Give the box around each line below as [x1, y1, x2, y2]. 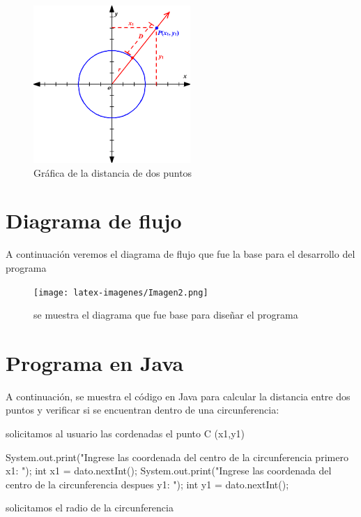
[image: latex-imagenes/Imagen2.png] [33, 287, 208, 298]
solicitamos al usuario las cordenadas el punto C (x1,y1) [6, 426, 245, 441]
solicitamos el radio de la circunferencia [6, 500, 174, 515]
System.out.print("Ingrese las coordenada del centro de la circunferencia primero [6, 449, 348, 464]
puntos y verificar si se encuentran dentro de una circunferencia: [6, 402, 279, 417]
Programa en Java [6, 348, 184, 377]
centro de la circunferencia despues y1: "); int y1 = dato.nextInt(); [6, 476, 289, 491]
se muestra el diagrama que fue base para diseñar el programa [33, 307, 298, 322]
